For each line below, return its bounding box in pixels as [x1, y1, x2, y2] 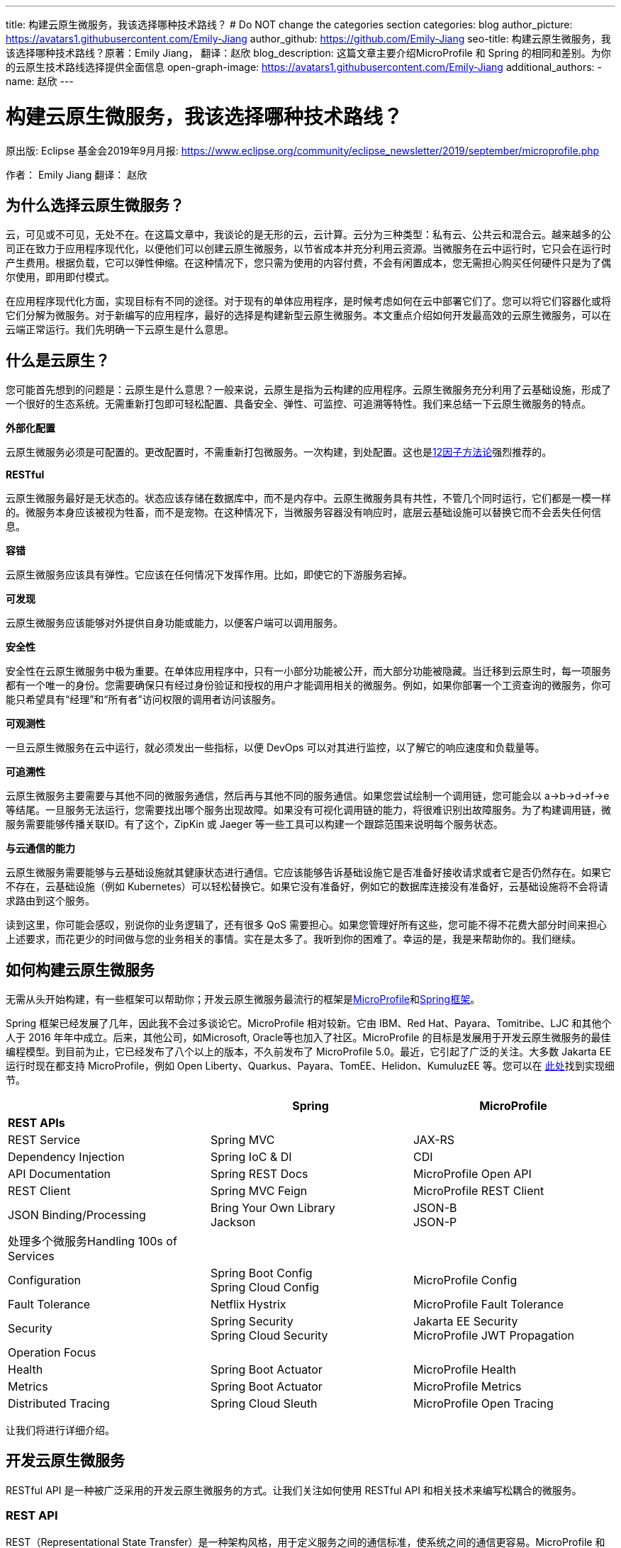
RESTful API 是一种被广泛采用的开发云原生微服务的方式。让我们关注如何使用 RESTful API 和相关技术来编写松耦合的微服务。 [6, 1483, 582, 1496]
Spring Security [210, 1314, 293, 1329]
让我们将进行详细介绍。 [6, 1424, 115, 1437]
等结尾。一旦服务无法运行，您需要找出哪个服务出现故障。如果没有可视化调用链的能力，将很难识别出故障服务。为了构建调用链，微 [6, 804, 611, 817]
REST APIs [8, 1116, 65, 1131]
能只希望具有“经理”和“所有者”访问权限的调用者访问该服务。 [6, 693, 281, 706]
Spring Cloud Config [210, 1280, 320, 1295]
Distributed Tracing [8, 1396, 110, 1411]
